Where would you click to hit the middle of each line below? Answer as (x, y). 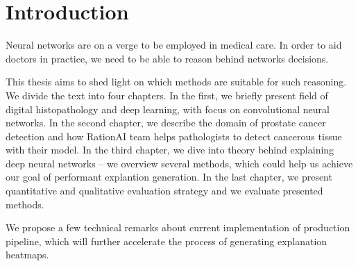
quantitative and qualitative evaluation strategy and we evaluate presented (164, 191)
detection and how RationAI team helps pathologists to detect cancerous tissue (174, 136)
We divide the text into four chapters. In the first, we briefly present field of (167, 95)
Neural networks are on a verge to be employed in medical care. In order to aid (174, 45)
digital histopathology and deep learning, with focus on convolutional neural (168, 109)
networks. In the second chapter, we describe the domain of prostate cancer (166, 123)
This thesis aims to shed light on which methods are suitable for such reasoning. (176, 82)
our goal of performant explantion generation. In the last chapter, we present (169, 177)
